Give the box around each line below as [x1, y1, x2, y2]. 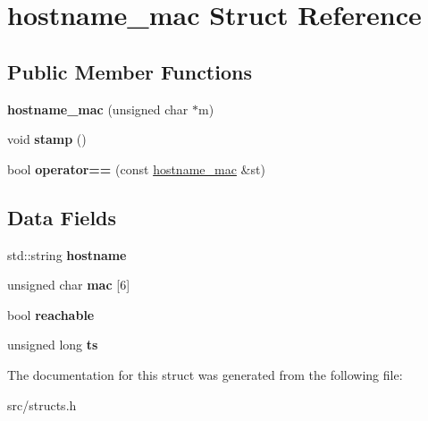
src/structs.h [7, 395, 77, 414]
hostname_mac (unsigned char [7, 99, 189, 118]
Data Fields [7, 203, 117, 231]
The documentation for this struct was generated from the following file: [7, 365, 403, 383]
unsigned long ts [7, 335, 98, 354]
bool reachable [7, 305, 95, 324]
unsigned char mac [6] [7, 275, 130, 294]
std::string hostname [7, 245, 127, 264]
